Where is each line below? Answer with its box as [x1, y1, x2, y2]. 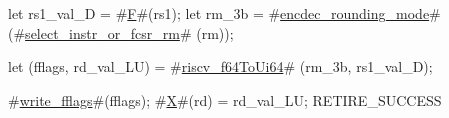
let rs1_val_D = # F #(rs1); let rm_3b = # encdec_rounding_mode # [8, 3, 441, 23]
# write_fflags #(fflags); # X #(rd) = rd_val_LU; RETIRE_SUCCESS [8, 89, 442, 110]
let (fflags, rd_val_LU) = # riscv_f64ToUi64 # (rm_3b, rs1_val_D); [8, 56, 433, 77]
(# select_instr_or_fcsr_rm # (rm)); [8, 22, 234, 43]
